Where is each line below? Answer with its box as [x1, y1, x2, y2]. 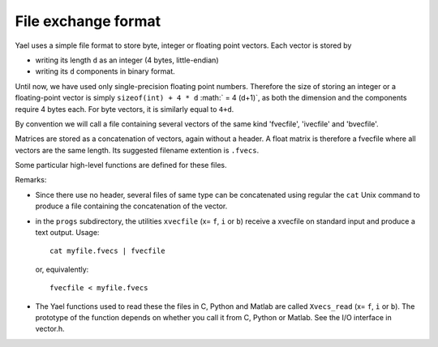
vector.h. [35, 324, 65, 334]
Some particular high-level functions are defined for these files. [15, 161, 227, 170]
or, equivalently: [35, 264, 89, 274]
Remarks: [15, 175, 47, 185]
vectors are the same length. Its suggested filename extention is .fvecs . [15, 145, 260, 155]
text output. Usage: [35, 228, 100, 238]
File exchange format [15, 12, 161, 30]
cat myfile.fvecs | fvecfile [49, 246, 165, 255]
